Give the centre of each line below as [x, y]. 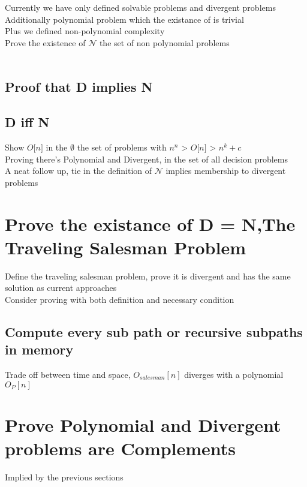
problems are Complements [121, 448]
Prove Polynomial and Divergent [143, 424]
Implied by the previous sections [64, 477]
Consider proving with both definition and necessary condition [120, 299]
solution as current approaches [61, 288]
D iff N [27, 122]
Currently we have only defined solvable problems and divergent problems [140, 7]
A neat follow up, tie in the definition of [79, 171]
